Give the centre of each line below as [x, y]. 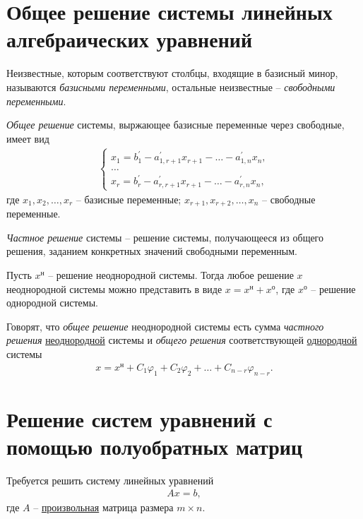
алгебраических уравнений [130, 39]
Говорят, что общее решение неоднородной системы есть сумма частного [165, 326]
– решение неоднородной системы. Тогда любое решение [171, 275]
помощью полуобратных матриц [155, 446]
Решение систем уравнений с [139, 418]
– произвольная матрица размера [103, 507]
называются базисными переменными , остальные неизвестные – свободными [171, 86]
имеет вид [28, 138]
